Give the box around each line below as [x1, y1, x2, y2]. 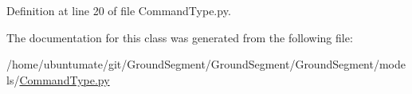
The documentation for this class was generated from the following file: [6, 29, 353, 45]
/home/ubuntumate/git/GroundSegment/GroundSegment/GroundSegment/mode [6, 56, 406, 72]
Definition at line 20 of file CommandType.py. [6, 2, 231, 18]
